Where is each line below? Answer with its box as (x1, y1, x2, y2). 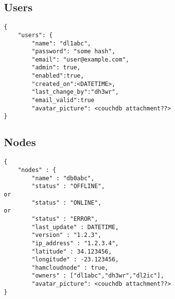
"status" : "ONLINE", (32, 199, 102, 206)
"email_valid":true (32, 97, 95, 104)
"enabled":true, (32, 72, 84, 80)
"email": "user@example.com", (32, 56, 129, 63)
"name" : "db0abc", (32, 174, 95, 182)
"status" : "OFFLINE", (32, 183, 105, 190)
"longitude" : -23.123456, (32, 256, 119, 263)
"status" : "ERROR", (32, 215, 98, 222)
